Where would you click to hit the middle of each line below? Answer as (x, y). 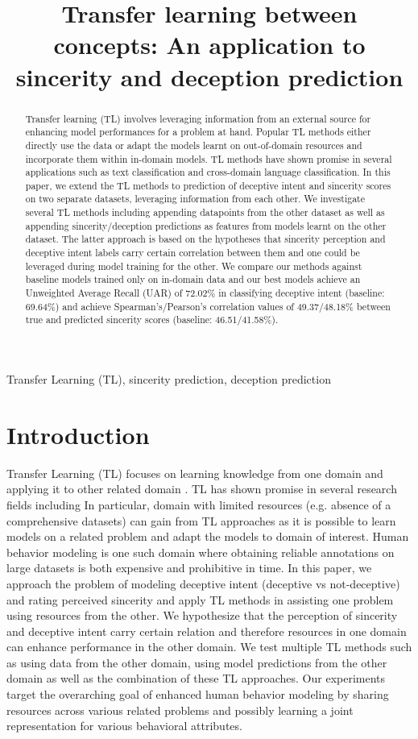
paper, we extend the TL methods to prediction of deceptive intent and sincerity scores (208, 185)
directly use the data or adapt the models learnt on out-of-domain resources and (194, 145)
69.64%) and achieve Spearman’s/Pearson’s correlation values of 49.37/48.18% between (208, 306)
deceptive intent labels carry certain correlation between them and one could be (192, 253)
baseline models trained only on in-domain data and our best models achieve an (193, 279)
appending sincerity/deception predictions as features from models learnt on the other (206, 225)
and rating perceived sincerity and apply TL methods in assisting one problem (200, 599)
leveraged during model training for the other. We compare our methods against (194, 266)
